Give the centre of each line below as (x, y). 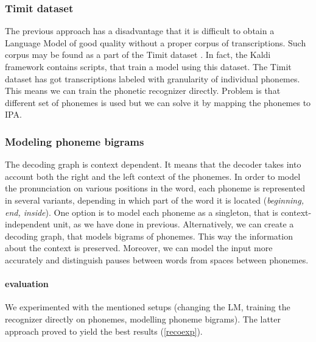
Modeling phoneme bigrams (75, 141)
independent (28, 224)
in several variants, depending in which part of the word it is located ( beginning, (154, 200)
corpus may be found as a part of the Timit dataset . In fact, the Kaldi (138, 55)
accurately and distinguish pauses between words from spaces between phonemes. (157, 259)
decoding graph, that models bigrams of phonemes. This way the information (149, 236)
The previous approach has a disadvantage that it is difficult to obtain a (140, 31)
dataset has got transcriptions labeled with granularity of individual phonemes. (153, 78)
